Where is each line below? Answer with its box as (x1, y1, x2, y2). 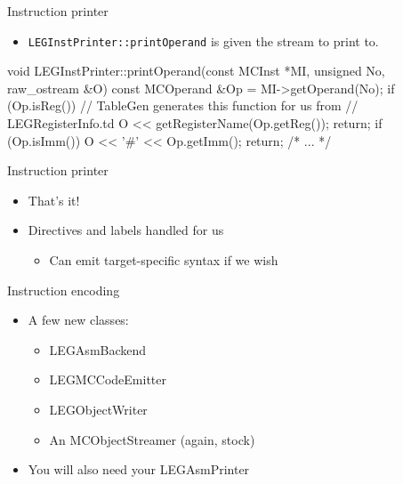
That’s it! (28, 190, 80, 209)
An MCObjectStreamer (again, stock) (49, 430, 255, 448)
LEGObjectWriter (49, 399, 148, 418)
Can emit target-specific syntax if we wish (49, 251, 278, 269)
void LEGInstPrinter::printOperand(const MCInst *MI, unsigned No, (7, 61, 385, 80)
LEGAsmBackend (49, 340, 147, 359)
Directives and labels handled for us (28, 221, 224, 239)
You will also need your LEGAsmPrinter (28, 460, 250, 479)
